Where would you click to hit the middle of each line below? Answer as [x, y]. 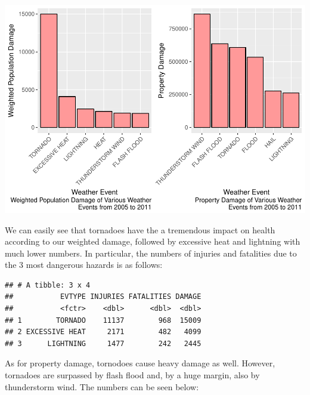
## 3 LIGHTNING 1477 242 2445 [103, 343]
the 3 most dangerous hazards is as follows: [84, 265]
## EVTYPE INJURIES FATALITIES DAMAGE [103, 297]
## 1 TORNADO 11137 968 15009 [103, 320]
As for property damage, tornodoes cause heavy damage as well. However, [140, 363]
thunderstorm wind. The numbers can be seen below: [102, 386]
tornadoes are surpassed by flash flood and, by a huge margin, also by [132, 375]
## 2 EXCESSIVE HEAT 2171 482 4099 [103, 332]
